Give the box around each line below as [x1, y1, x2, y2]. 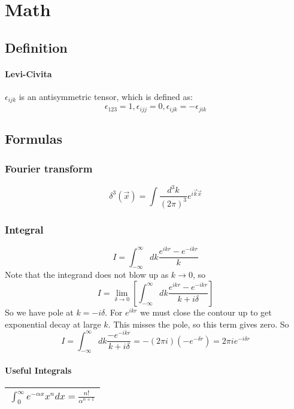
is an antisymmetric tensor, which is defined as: [19, 90, 193, 102]
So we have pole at [5, 305, 74, 318]
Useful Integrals [5, 364, 72, 377]
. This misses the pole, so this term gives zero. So [108, 317, 289, 330]
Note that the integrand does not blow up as [5, 268, 169, 281]
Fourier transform [5, 160, 93, 175]
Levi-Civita [5, 67, 52, 80]
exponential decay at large [5, 317, 101, 330]
